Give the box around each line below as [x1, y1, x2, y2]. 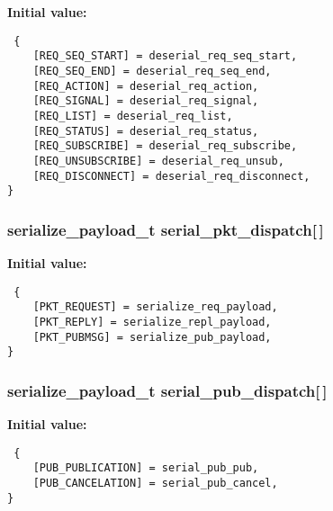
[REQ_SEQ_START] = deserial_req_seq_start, [32, 49, 298, 63]
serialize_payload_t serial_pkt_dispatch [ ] [7, 218, 324, 240]
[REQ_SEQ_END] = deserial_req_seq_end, [32, 64, 272, 77]
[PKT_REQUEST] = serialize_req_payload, [32, 300, 278, 314]
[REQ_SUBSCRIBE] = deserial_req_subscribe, [32, 139, 298, 153]
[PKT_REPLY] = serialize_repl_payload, [32, 315, 272, 328]
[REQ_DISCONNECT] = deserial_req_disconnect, [32, 169, 310, 183]
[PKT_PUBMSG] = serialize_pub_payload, [32, 330, 272, 344]
